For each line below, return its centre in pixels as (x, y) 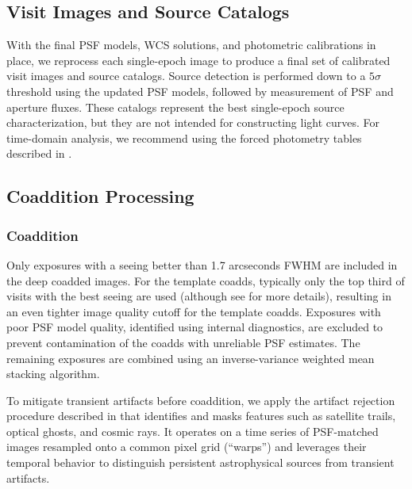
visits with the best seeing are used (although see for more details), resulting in (199, 296)
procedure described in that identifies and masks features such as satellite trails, (201, 416)
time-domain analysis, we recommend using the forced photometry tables (184, 138)
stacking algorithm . (53, 374)
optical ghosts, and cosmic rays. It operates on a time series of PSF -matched (193, 431)
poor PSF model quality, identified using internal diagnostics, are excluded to (195, 327)
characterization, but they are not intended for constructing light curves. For (193, 122)
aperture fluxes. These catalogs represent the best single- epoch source (175, 107)
